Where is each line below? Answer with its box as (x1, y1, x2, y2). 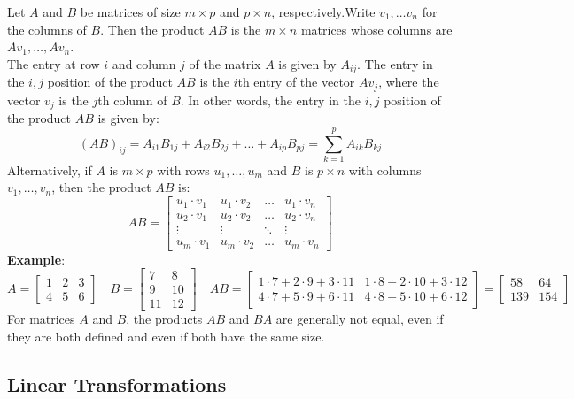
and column (112, 54, 176, 73)
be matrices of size (80, 3, 181, 20)
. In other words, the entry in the (180, 90, 361, 109)
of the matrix (189, 54, 261, 73)
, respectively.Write (271, 3, 376, 20)
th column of (97, 90, 167, 109)
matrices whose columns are (300, 19, 453, 38)
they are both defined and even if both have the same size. (7, 326, 325, 345)
